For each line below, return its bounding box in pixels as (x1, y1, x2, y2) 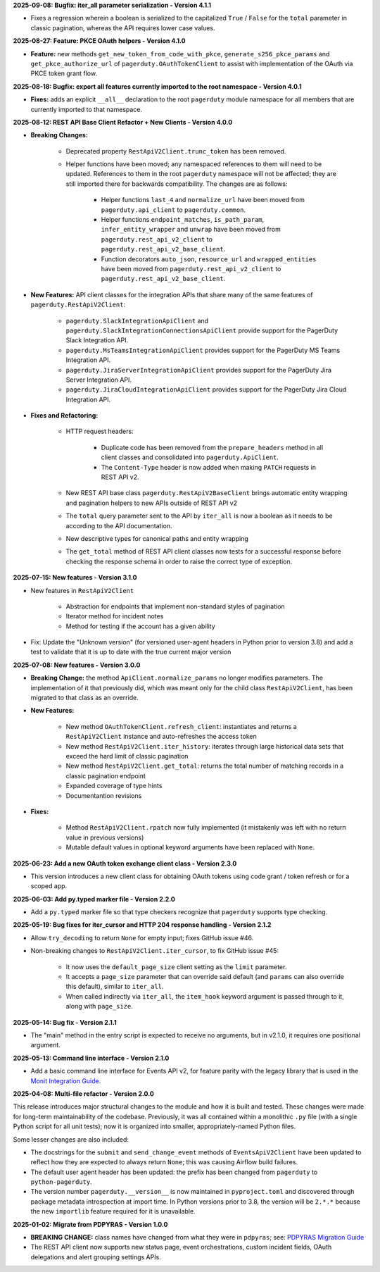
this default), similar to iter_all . (65, 983, 164, 991)
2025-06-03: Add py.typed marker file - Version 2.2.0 (13, 894, 175, 903)
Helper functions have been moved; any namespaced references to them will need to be (65, 160, 322, 168)
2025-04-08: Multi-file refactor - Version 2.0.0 (13, 1089, 155, 1098)
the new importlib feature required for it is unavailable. (30, 1207, 196, 1216)
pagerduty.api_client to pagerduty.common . (101, 205, 246, 214)
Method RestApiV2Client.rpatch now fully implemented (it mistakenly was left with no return (65, 823, 346, 832)
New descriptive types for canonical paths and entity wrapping (65, 534, 249, 542)
